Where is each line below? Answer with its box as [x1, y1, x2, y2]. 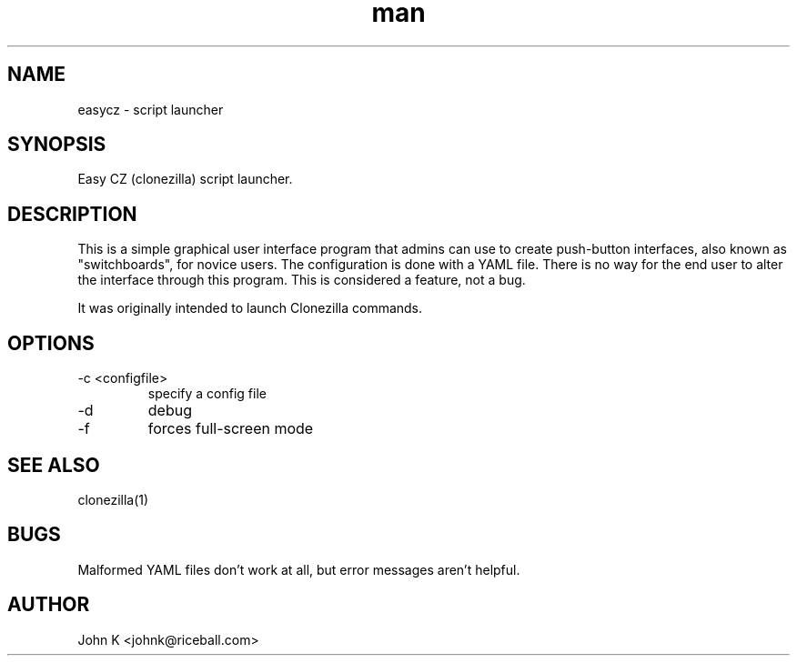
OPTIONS [7, 331, 95, 355]
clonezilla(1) [77, 491, 149, 507]
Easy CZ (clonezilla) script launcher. [77, 171, 293, 187]
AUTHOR [7, 593, 90, 617]
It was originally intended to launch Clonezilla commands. [77, 300, 423, 316]
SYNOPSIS [7, 133, 106, 156]
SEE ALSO [7, 453, 100, 477]
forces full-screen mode [147, 419, 314, 438]
